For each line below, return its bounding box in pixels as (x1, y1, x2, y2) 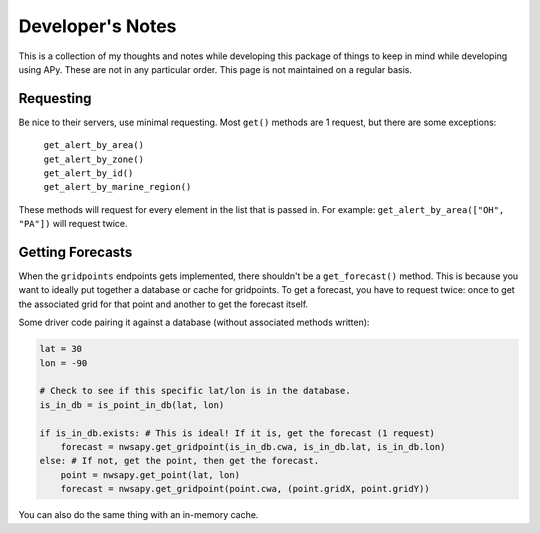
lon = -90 (39, 357, 88, 369)
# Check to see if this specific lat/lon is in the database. (39, 385, 351, 397)
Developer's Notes (18, 15, 177, 37)
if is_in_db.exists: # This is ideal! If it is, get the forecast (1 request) (39, 427, 435, 439)
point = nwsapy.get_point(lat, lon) (60, 469, 240, 480)
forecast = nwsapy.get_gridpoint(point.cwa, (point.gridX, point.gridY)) (60, 483, 430, 495)
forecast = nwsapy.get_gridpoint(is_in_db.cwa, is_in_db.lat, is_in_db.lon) (60, 441, 446, 452)
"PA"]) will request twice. (18, 218, 129, 230)
